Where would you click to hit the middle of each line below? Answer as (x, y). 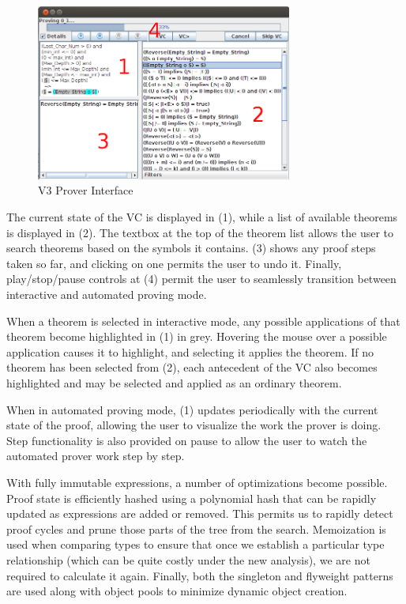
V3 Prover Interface (86, 190)
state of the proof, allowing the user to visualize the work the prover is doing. (194, 425)
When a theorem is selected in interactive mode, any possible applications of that (203, 321)
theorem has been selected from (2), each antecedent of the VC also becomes (192, 367)
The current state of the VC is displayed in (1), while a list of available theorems (202, 217)
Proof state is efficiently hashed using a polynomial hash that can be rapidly (192, 498)
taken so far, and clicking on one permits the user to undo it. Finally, (174, 263)
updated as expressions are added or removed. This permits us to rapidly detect (200, 513)
